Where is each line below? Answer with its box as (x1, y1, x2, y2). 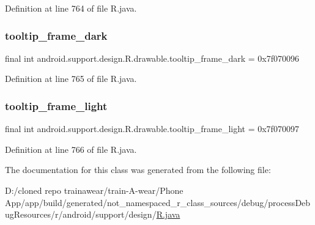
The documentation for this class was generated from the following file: (5, 163, 271, 176)
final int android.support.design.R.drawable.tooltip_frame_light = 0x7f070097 (5, 122, 299, 135)
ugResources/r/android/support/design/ (5, 208, 157, 221)
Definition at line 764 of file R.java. (5, 2, 137, 14)
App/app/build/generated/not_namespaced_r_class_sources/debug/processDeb (5, 196, 311, 208)
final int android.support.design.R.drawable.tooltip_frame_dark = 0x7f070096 (5, 51, 299, 64)
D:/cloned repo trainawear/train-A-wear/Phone (5, 184, 183, 196)
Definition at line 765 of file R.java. (5, 72, 137, 85)
